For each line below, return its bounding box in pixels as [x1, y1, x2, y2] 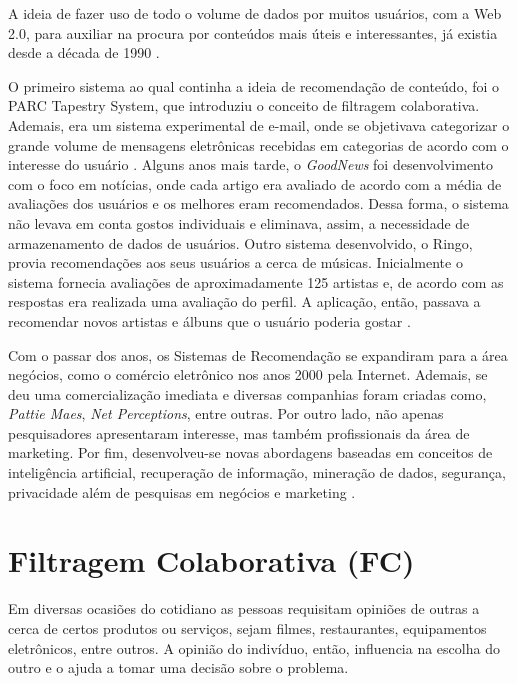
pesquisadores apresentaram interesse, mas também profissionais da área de [8, 422, 470, 443]
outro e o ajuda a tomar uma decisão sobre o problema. [8, 657, 349, 678]
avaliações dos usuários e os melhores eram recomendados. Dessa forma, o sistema [8, 193, 509, 214]
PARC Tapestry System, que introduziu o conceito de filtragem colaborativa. [8, 95, 480, 116]
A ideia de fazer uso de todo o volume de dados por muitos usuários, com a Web [8, 3, 502, 23]
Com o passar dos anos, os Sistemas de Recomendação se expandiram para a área [8, 344, 508, 365]
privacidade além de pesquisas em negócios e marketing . [8, 481, 356, 502]
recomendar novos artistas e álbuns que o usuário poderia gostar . [8, 310, 411, 331]
